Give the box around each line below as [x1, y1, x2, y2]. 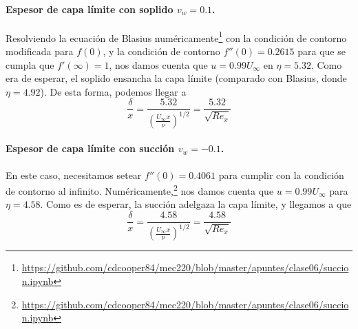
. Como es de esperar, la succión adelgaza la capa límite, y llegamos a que [40, 197, 352, 211]
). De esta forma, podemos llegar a [40, 84, 187, 98]
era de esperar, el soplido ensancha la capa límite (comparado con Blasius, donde [6, 71, 347, 85]
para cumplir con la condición [218, 167, 344, 182]
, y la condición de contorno [103, 44, 220, 59]
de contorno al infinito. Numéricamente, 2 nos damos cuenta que [6, 182, 274, 198]
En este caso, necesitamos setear [6, 167, 142, 182]
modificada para [6, 44, 74, 59]
